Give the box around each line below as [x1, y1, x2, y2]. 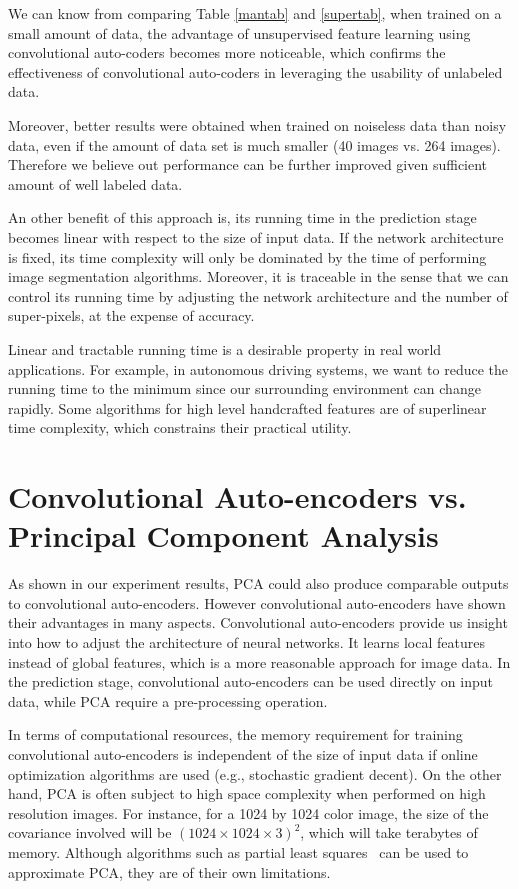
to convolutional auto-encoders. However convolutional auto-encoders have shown [8, 592, 506, 613]
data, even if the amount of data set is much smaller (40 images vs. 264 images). [8, 134, 501, 155]
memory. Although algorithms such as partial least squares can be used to [8, 841, 469, 862]
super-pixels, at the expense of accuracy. [8, 305, 255, 326]
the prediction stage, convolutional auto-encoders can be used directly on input [8, 671, 493, 692]
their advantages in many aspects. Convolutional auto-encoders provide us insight [8, 612, 508, 633]
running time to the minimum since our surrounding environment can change [8, 378, 481, 399]
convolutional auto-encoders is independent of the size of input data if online [8, 743, 478, 764]
